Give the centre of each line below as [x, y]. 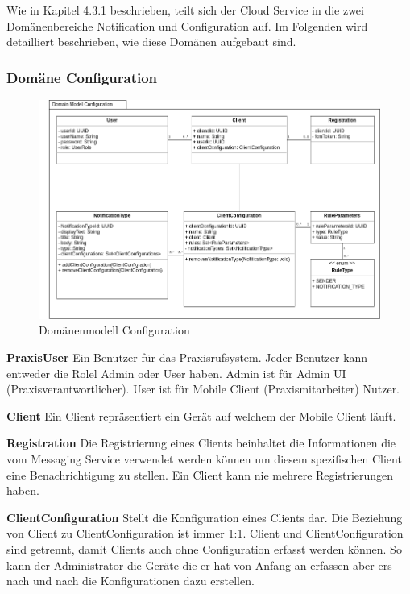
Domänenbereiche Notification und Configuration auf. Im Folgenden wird [187, 25]
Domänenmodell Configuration [114, 330]
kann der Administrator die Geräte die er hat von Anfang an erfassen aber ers [199, 565]
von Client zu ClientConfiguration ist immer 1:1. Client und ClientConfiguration [205, 533]
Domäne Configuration [82, 77]
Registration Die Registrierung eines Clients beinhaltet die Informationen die [201, 443]
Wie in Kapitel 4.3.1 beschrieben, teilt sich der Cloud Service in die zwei [185, 10]
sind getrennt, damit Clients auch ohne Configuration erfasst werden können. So [204, 548]
